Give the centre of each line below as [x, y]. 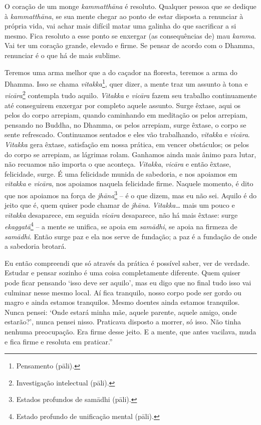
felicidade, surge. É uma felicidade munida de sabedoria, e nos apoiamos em [121, 173]
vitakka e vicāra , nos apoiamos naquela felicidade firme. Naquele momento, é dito [129, 183]
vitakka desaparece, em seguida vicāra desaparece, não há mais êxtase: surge [121, 215]
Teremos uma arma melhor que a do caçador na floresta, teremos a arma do [121, 72]
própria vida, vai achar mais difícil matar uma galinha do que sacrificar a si [120, 26]
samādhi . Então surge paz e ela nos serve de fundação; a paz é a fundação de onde [131, 236]
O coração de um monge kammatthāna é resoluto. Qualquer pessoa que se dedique [130, 6]
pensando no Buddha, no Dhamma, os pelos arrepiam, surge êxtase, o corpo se [125, 124]
